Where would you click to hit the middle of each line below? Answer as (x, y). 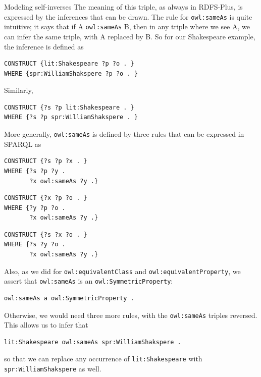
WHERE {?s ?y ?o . (35, 245)
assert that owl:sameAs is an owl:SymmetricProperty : (89, 281)
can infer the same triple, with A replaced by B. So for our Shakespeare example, (130, 36)
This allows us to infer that (46, 325)
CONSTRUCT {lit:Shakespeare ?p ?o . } (69, 64)
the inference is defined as (44, 46)
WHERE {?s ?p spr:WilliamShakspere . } (71, 117)
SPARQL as (23, 144)
